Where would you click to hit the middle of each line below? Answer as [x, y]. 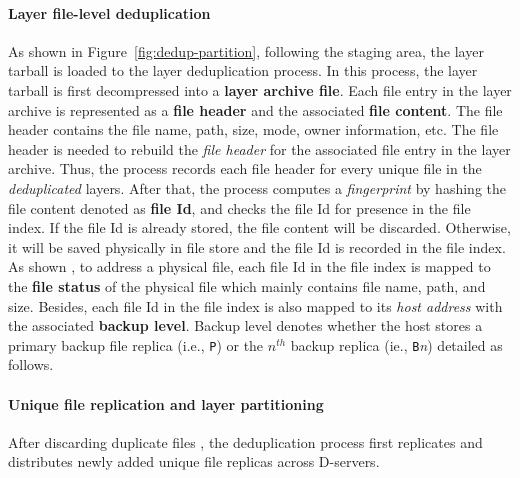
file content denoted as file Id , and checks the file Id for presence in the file [239, 207]
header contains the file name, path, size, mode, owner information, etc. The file [253, 129]
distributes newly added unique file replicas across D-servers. [194, 461]
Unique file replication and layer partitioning [166, 403]
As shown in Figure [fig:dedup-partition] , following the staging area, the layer [246, 50]
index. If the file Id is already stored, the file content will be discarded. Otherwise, [259, 227]
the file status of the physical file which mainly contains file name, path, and [247, 285]
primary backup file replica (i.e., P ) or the [136, 344]
